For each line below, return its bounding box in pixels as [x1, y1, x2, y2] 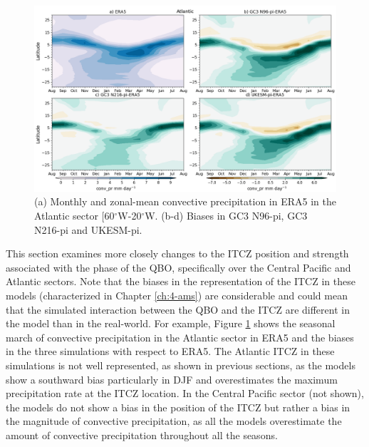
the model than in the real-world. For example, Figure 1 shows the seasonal [6, 316, 336, 331]
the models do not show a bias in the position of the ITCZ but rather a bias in [6, 399, 350, 414]
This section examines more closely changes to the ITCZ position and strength [6, 246, 349, 261]
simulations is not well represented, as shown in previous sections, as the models [6, 357, 355, 372]
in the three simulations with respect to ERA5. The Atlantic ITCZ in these [6, 344, 335, 359]
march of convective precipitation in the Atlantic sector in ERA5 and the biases [6, 329, 354, 344]
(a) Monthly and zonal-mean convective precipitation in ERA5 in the [34, 194, 336, 209]
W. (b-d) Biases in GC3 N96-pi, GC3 [145, 208, 308, 223]
